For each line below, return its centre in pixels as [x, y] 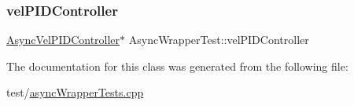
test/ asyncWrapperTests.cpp [75, 92]
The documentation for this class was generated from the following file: [177, 66]
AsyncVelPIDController [63, 40]
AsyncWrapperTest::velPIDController [219, 40]
